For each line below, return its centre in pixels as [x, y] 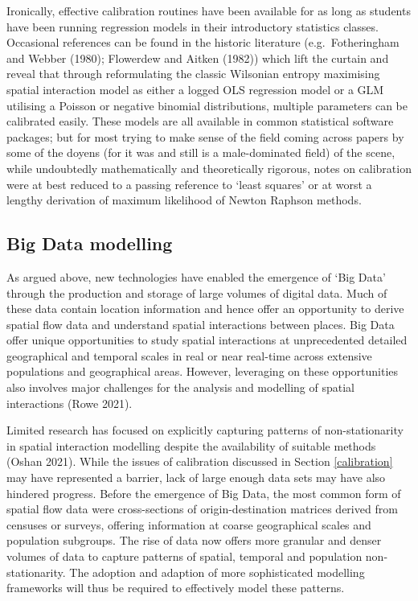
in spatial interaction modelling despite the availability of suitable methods [191, 445]
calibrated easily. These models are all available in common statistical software [200, 121]
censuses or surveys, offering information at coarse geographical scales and [189, 524]
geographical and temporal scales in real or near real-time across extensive [189, 355]
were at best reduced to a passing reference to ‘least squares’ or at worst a [189, 184]
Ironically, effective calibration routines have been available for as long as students [209, 10]
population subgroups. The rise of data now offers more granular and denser [194, 540]
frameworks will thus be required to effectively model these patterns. [176, 588]
